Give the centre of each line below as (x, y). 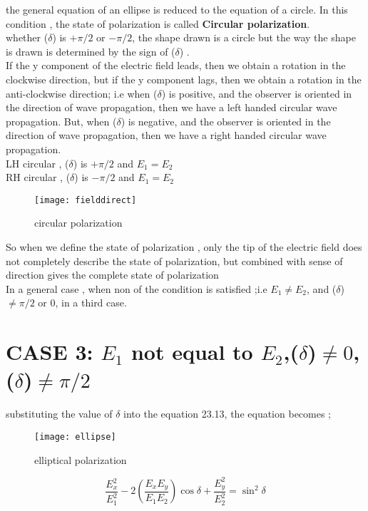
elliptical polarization (81, 459)
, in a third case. (91, 303)
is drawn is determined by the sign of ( (91, 51)
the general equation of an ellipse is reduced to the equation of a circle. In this (177, 9)
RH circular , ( (38, 177)
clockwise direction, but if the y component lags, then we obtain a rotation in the (184, 79)
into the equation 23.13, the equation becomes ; (228, 414)
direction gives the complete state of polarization (112, 275)
